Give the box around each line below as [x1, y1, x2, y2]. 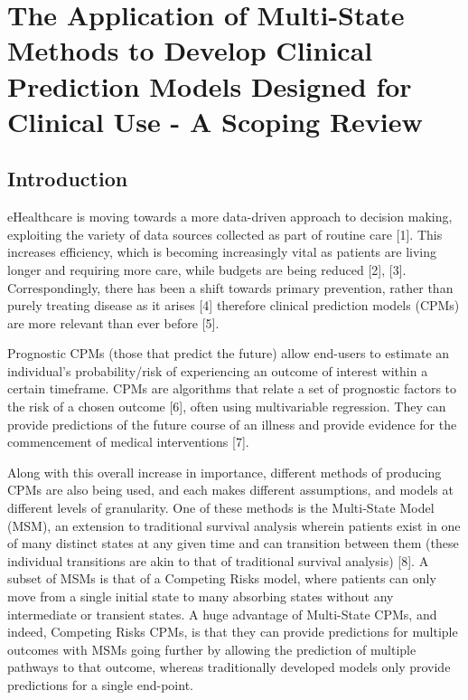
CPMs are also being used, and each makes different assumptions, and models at [7, 480, 454, 499]
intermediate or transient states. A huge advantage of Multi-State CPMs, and [7, 604, 437, 623]
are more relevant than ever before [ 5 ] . [7, 313, 220, 332]
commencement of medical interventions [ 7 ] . [7, 432, 249, 451]
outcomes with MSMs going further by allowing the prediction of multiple [7, 639, 417, 658]
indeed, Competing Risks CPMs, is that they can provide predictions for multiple [7, 622, 458, 641]
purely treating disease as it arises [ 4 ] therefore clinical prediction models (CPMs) [7, 296, 460, 315]
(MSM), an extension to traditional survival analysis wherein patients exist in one [7, 516, 461, 534]
